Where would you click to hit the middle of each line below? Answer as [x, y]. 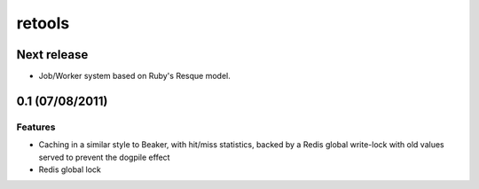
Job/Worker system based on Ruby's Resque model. [134, 76]
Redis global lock [70, 169]
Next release [52, 55]
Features [36, 127]
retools [43, 23]
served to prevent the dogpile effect [104, 157]
